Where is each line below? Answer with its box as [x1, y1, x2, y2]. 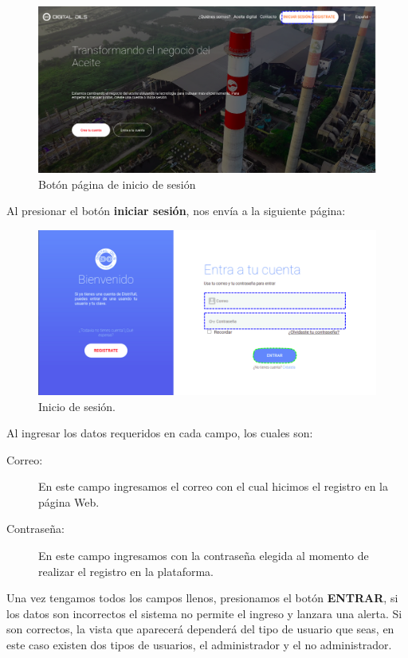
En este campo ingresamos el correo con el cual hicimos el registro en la [38, 478, 388, 495]
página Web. [38, 493, 100, 510]
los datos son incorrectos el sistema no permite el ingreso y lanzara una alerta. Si [6, 605, 402, 621]
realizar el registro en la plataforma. [38, 562, 214, 579]
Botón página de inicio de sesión [38, 175, 196, 192]
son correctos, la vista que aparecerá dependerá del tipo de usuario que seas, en [6, 621, 394, 637]
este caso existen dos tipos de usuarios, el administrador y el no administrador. [6, 636, 392, 653]
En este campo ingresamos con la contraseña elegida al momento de [38, 547, 369, 564]
